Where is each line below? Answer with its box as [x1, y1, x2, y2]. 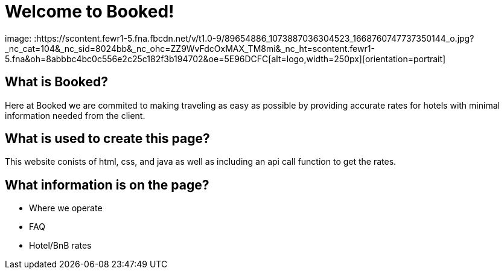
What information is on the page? [5, 177, 209, 193]
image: [5, 33, 32, 43]
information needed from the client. [5, 110, 145, 121]
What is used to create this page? [5, 131, 210, 147]
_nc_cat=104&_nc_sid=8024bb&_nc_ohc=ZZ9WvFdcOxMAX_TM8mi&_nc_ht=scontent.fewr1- [5, 43, 375, 54]
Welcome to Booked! [5, 1, 174, 22]
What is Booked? [5, 74, 109, 90]
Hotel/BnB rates [29, 240, 92, 251]
